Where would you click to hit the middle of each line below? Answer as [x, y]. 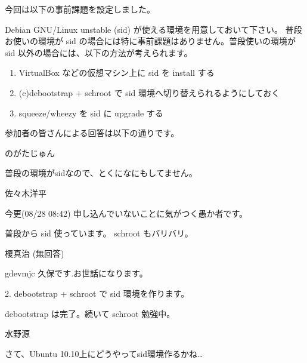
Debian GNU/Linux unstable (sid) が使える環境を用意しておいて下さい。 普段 [153, 29]
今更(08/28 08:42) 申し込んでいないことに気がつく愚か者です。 [126, 213]
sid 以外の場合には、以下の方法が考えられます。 [99, 52]
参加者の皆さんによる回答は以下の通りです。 [92, 133]
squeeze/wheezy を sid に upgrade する [91, 113]
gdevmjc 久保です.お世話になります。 [76, 273]
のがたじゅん [30, 153]
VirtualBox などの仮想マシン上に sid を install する [117, 73]
